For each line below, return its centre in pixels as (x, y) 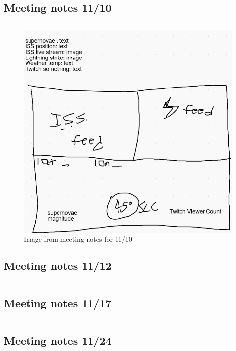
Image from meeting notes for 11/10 (78, 239)
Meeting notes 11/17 (58, 303)
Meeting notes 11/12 (58, 266)
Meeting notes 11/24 (58, 340)
